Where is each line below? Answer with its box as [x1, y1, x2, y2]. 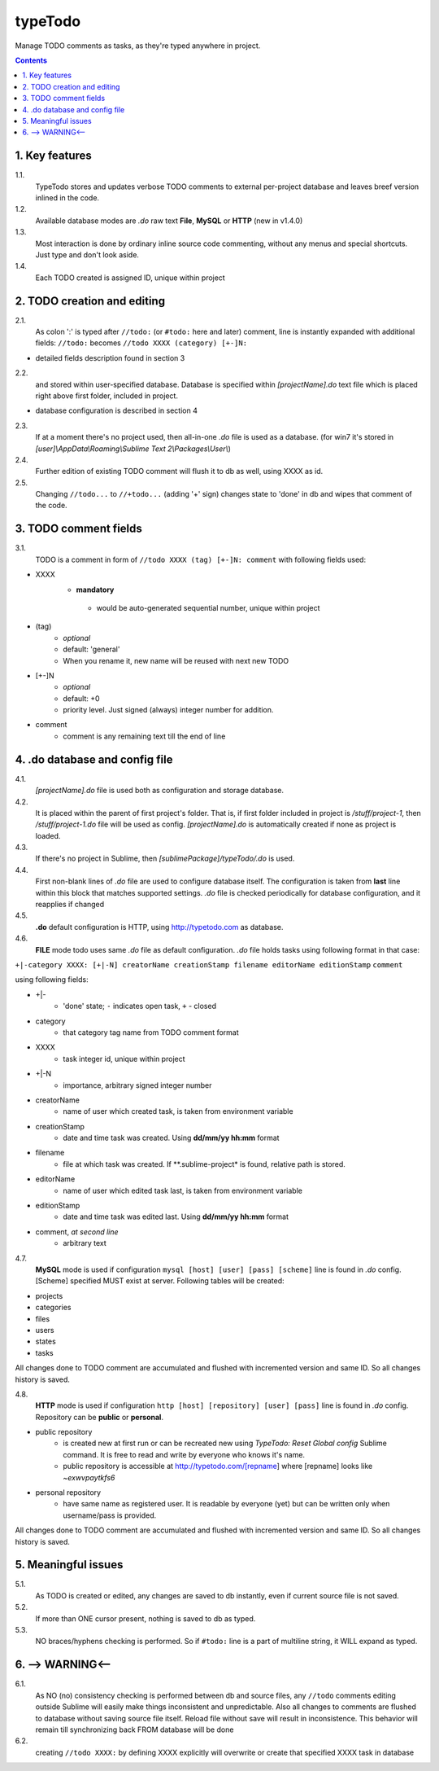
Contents [15, 55, 48, 65]
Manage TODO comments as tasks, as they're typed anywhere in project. [15, 41, 261, 50]
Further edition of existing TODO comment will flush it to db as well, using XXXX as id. [35, 467, 324, 476]
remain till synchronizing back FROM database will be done [35, 1725, 234, 1734]
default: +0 [63, 693, 101, 704]
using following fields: [15, 975, 89, 984]
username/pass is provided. [63, 1510, 157, 1520]
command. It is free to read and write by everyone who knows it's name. [63, 1449, 305, 1459]
